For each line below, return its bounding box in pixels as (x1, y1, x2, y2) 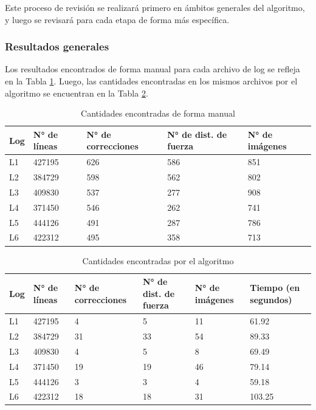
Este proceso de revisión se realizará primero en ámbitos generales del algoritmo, (5, 1, 305, 13)
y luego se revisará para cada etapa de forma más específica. (5, 13, 230, 26)
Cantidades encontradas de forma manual (81, 107, 235, 120)
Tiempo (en (250, 281, 300, 293)
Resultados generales (5, 39, 109, 54)
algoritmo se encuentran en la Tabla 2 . (5, 86, 148, 99)
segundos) (250, 293, 292, 306)
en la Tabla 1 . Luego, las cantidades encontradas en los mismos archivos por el (5, 75, 298, 87)
